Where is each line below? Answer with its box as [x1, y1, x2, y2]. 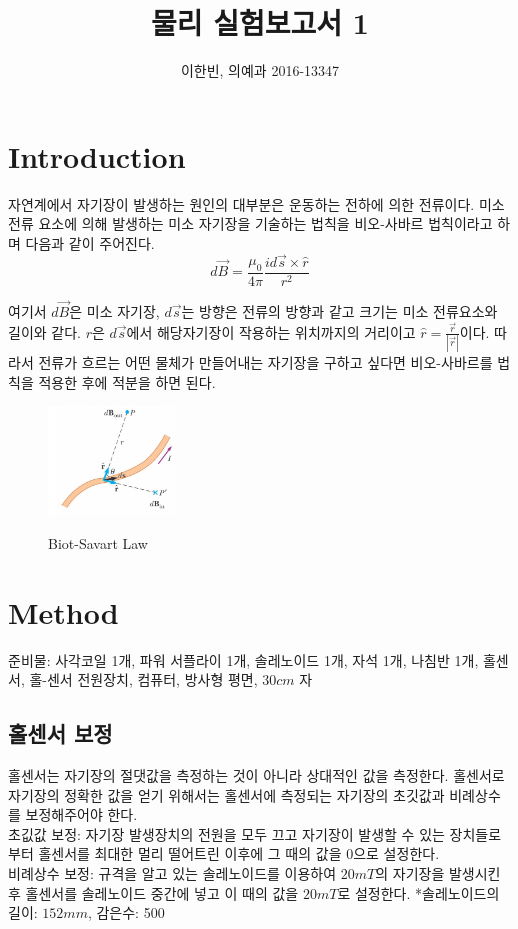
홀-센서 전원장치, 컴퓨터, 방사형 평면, [29, 669, 258, 690]
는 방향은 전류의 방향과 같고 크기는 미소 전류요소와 [181, 300, 498, 321]
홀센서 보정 [8, 718, 113, 749]
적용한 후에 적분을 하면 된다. [38, 371, 216, 392]
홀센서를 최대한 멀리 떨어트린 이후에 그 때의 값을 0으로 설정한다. [38, 843, 440, 864]
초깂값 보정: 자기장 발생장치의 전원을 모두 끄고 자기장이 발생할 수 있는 [8, 823, 445, 844]
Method [8, 591, 119, 632]
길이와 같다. [8, 321, 81, 342]
